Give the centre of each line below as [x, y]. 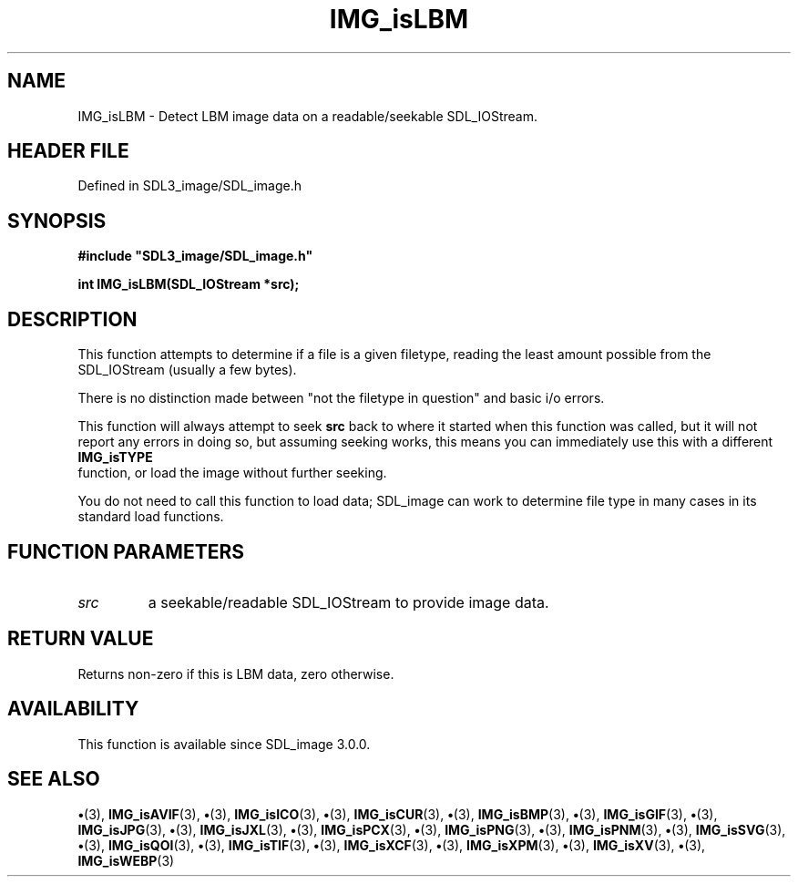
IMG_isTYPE [115, 457]
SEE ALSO [54, 779]
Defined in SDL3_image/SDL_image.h [190, 186]
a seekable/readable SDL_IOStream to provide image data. [348, 602]
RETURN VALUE [81, 639]
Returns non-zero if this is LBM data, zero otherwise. [236, 673]
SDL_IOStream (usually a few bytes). [187, 370]
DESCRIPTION [72, 319]
